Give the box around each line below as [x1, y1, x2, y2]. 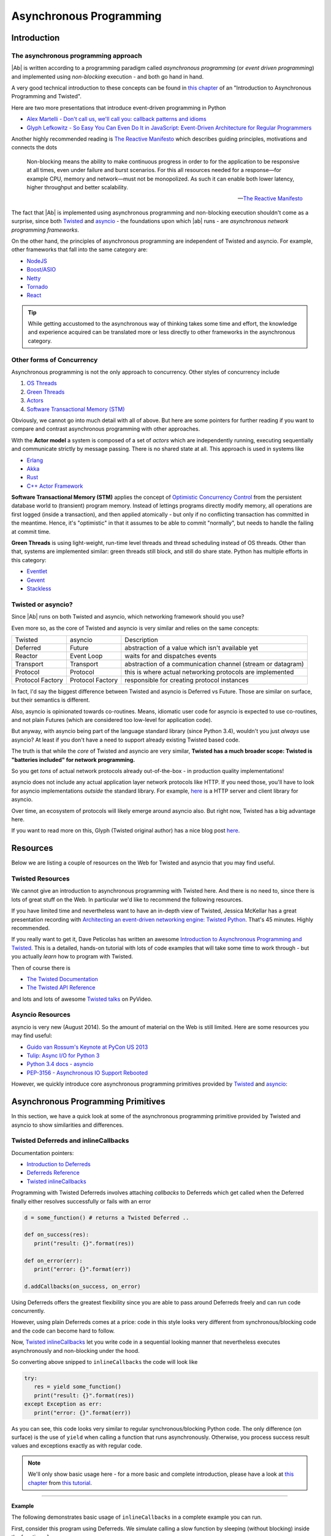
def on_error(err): [24, 1257, 83, 1264]
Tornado [26, 283, 48, 290]
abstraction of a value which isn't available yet [124, 643, 259, 652]
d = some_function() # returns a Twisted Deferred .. [24, 1214, 189, 1221]
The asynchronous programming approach [11, 51, 142, 60]
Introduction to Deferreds [26, 1161, 91, 1168]
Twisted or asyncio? [11, 600, 73, 608]
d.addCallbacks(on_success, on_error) [24, 1283, 141, 1290]
